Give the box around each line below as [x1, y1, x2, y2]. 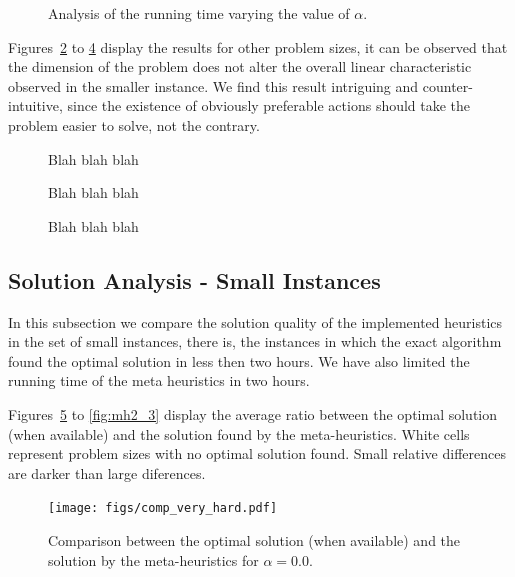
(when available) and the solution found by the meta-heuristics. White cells [8, 423, 470, 444]
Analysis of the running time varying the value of [48, 3, 350, 23]
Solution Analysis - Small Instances [8, 264, 381, 295]
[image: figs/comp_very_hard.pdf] [48, 501, 278, 516]
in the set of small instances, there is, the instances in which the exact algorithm [8, 331, 502, 352]
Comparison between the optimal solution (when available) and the [48, 529, 461, 550]
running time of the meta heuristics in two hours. [8, 370, 310, 391]
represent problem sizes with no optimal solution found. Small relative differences [8, 443, 506, 464]
